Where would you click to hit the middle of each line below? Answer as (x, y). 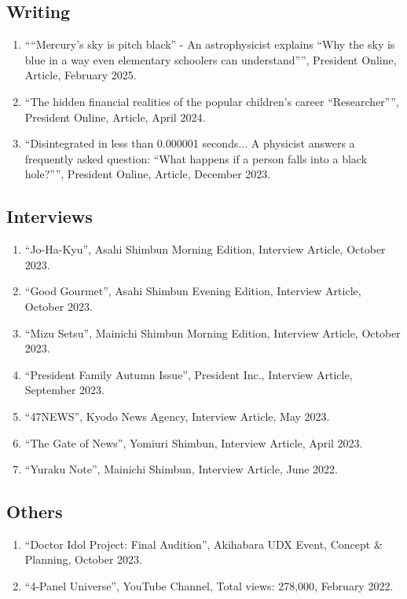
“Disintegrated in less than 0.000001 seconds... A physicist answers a (190, 143)
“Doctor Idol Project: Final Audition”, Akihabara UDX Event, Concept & (203, 544)
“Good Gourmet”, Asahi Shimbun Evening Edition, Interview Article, (193, 291)
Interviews (49, 216)
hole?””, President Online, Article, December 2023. (148, 174)
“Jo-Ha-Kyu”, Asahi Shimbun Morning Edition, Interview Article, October (205, 249)
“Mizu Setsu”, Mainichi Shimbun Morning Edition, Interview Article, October (213, 332)
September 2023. (64, 390)
